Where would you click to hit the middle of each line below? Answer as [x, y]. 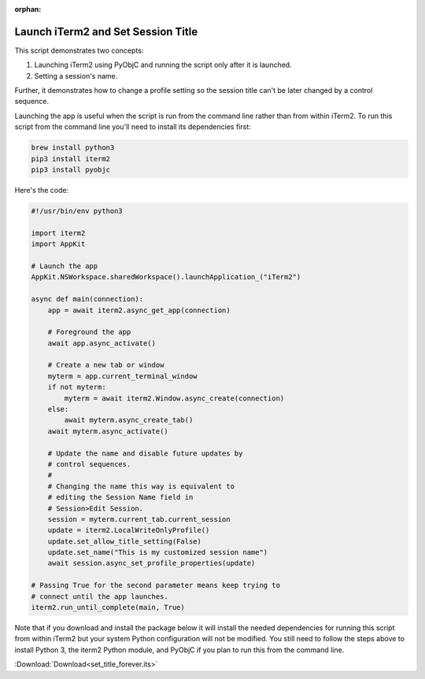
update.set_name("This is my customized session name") [158, 552]
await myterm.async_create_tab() [129, 420]
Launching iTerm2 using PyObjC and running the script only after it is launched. [163, 65]
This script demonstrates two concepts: [79, 50]
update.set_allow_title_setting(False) [125, 541]
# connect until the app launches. [100, 596]
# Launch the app [65, 266]
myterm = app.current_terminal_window [122, 376]
